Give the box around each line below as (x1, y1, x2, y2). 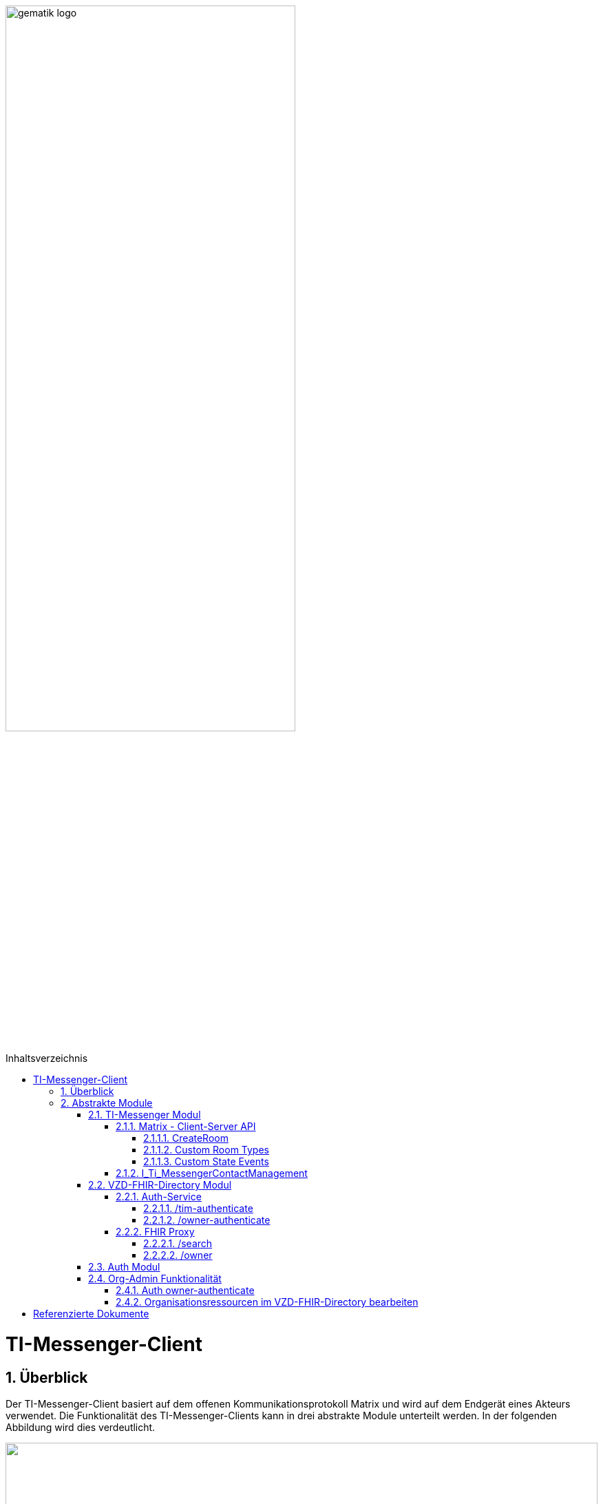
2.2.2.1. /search (143, 1237, 213, 1250)
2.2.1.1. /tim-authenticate (143, 1202, 253, 1215)
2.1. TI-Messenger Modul (88, 1109, 201, 1121)
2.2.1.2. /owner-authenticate (143, 1214, 271, 1226)
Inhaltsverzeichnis (6, 1052, 88, 1065)
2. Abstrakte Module (61, 1097, 153, 1109)
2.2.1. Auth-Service (116, 1191, 202, 1203)
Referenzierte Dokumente (33, 1308, 149, 1320)
